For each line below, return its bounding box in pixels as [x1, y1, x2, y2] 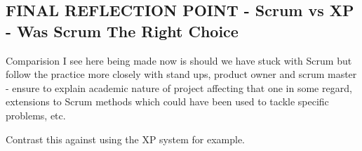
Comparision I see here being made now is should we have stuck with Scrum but [6, 53, 352, 67]
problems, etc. [6, 107, 66, 122]
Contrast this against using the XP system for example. [6, 131, 245, 146]
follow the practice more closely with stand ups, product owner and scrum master [6, 67, 357, 81]
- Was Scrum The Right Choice [6, 20, 239, 41]
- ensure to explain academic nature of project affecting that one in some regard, [6, 80, 352, 95]
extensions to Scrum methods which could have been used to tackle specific [6, 94, 329, 109]
